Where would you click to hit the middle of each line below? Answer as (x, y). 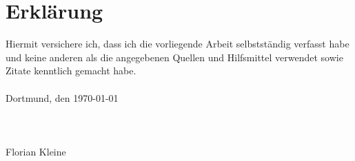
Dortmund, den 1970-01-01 (62, 97)
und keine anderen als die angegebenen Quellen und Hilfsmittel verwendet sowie (174, 57)
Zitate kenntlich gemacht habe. (71, 71)
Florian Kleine (36, 151)
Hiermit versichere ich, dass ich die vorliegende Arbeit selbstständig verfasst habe (177, 44)
